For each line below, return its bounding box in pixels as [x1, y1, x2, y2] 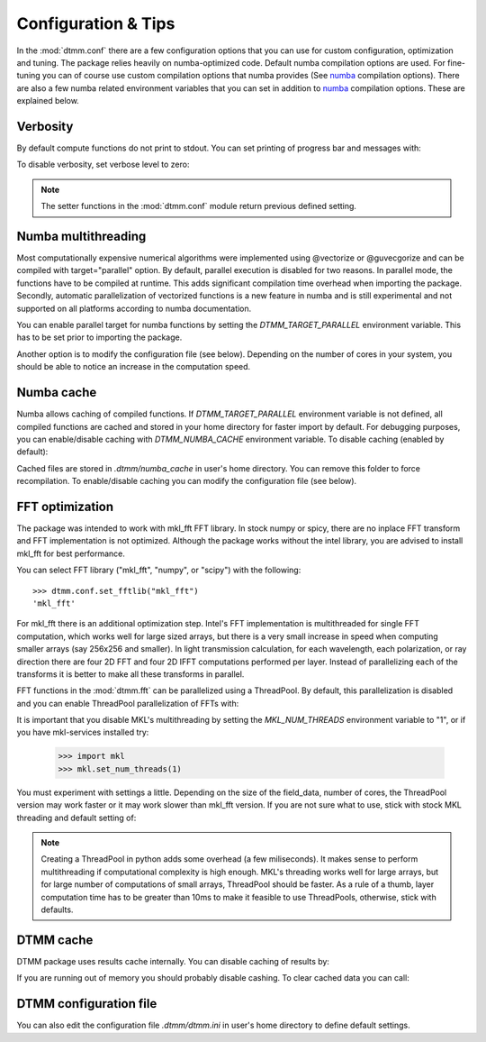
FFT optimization [16, 498, 114, 514]
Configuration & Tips [16, 14, 175, 33]
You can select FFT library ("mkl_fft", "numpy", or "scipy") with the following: [16, 564, 301, 576]
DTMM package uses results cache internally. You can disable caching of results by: [16, 955, 330, 966]
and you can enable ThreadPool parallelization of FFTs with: [16, 698, 239, 708]
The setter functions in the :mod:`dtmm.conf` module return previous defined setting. [40, 201, 357, 212]
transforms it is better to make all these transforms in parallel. [16, 668, 245, 680]
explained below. [16, 96, 80, 106]
